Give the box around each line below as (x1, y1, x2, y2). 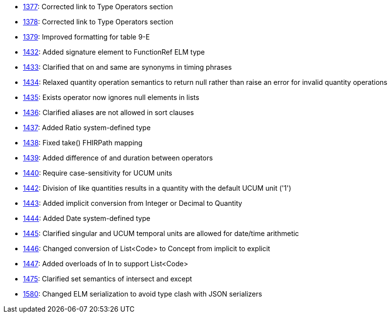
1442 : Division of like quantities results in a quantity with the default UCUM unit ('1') (23, 184, 291, 192)
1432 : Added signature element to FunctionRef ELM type (23, 48, 205, 56)
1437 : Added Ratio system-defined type (23, 123, 151, 132)
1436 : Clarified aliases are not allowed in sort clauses (23, 108, 194, 117)
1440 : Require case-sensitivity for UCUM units (23, 169, 173, 177)
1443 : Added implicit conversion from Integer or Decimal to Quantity (23, 199, 242, 207)
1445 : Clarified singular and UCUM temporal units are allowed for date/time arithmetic (23, 229, 299, 238)
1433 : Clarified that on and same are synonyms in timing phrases (23, 63, 232, 71)
